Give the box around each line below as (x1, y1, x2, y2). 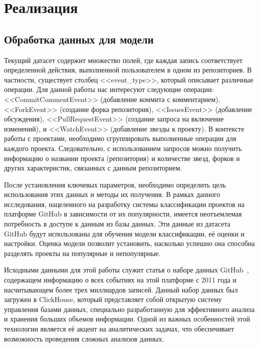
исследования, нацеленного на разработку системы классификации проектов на (4, 198, 245, 209)
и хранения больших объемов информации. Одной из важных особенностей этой (4, 313, 251, 324)
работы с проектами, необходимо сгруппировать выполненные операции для (4, 133, 237, 143)
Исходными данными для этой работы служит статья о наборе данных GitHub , (4, 264, 249, 275)
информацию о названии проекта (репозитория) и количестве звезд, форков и (4, 152, 240, 163)
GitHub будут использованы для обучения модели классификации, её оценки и (4, 228, 245, 238)
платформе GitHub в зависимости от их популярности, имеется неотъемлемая (4, 208, 242, 219)
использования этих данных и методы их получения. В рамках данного (4, 189, 221, 199)
